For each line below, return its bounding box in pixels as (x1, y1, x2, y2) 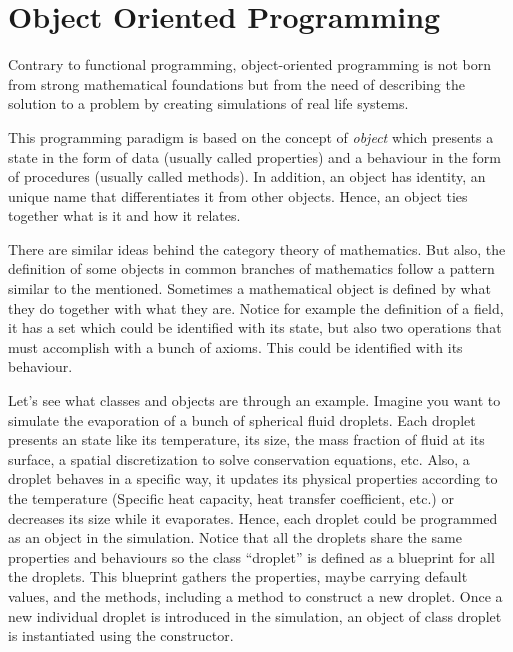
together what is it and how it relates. (8, 205, 241, 226)
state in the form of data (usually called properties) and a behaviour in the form (8, 146, 501, 167)
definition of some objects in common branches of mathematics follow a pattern (8, 258, 495, 279)
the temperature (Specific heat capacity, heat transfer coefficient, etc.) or (8, 488, 454, 508)
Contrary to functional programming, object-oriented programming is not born (8, 54, 492, 75)
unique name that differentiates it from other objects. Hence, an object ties (8, 185, 468, 206)
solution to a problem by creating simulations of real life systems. (8, 93, 409, 114)
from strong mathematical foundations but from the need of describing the (8, 73, 465, 94)
